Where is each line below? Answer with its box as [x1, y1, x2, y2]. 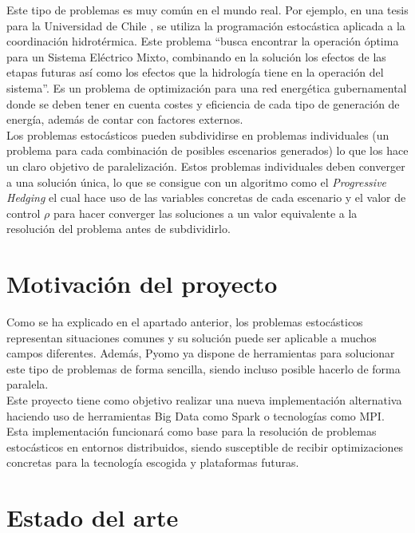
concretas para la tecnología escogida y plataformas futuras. [6, 454, 299, 471]
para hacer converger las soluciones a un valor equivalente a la [53, 204, 358, 221]
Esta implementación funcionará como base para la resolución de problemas [6, 423, 377, 440]
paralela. [6, 376, 49, 393]
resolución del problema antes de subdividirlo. [6, 220, 231, 237]
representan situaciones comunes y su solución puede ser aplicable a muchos [6, 329, 377, 345]
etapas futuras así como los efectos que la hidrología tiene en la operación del [6, 64, 384, 81]
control [6, 204, 41, 221]
